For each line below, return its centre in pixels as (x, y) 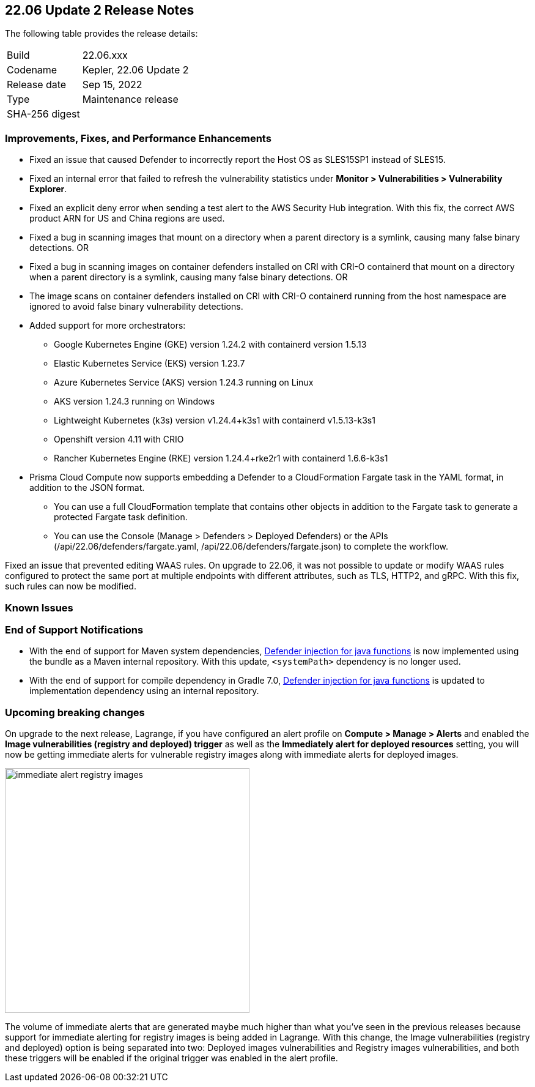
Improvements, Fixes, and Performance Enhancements (138, 138)
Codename (32, 70)
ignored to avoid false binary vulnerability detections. (136, 307)
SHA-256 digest (43, 114)
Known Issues (39, 607)
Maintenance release (130, 99)
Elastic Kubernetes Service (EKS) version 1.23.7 (149, 364)
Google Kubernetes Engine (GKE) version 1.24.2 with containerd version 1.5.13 (210, 345)
